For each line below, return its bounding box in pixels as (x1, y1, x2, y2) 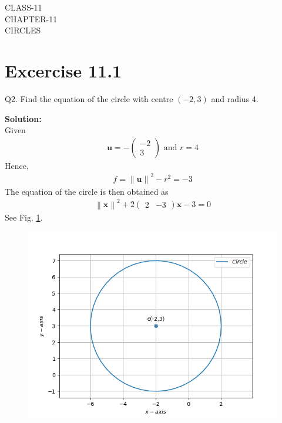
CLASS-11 (5, 1, 42, 13)
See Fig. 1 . (5, 211, 43, 223)
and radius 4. (211, 92, 258, 104)
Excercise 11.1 (5, 58, 122, 82)
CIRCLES (5, 24, 41, 36)
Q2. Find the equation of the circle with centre (5, 92, 173, 104)
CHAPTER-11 (5, 12, 58, 25)
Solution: (5, 112, 42, 124)
